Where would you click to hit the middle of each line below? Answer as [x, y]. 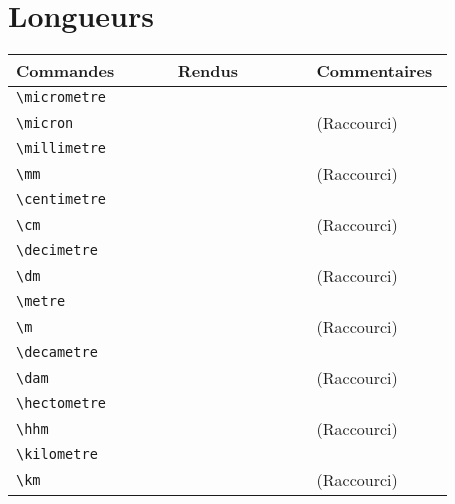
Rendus [208, 71]
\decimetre [57, 250]
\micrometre [61, 97]
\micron [45, 122]
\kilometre [57, 454]
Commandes [65, 71]
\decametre [57, 352]
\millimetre [61, 148]
